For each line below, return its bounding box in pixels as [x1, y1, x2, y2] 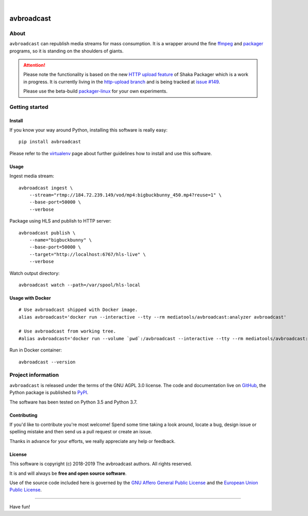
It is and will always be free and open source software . [9, 470, 127, 476]
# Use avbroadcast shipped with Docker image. [18, 307, 138, 313]
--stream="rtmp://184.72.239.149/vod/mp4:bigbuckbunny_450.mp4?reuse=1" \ [29, 192, 222, 198]
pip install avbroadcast [18, 139, 81, 145]
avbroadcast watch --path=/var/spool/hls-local [18, 282, 141, 288]
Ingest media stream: [9, 173, 54, 179]
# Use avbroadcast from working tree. [18, 328, 117, 334]
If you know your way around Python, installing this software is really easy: [9, 127, 168, 133]
